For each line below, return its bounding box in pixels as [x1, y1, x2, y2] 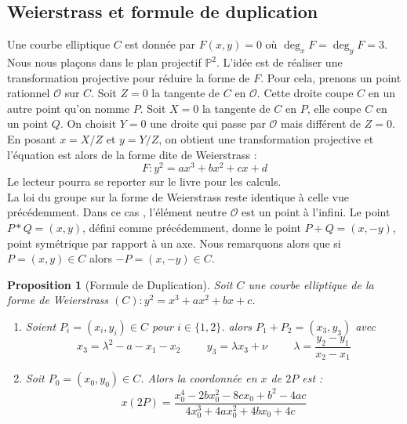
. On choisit [60, 115, 117, 132]
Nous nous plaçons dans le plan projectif [7, 54, 202, 70]
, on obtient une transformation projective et [158, 130, 374, 147]
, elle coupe [307, 100, 362, 116]
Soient [25, 317, 56, 334]
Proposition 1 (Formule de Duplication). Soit [7, 276, 233, 292]
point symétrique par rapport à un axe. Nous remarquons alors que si [7, 234, 341, 251]
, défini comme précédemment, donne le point [82, 219, 301, 236]
